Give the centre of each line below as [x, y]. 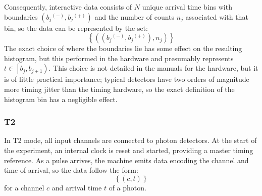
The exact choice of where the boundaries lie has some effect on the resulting [123, 48]
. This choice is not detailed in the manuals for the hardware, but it [153, 68]
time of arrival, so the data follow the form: [71, 170]
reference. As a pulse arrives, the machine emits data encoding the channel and [126, 160]
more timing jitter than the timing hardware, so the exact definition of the [119, 89]
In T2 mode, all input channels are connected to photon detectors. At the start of [130, 140]
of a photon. [127, 187]
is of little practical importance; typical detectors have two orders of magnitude [127, 79]
